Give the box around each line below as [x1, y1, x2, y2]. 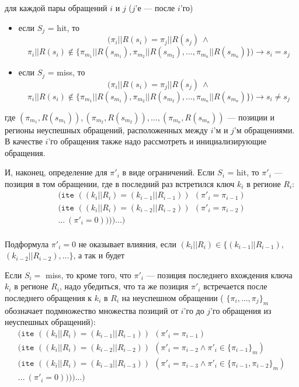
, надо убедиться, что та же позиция [60, 280, 189, 292]
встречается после [203, 280, 267, 292]
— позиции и [227, 110, 275, 123]
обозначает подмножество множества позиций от [5, 304, 179, 316]
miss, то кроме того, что [45, 268, 131, 281]
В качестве [5, 135, 43, 147]
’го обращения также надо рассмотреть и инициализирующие [48, 135, 267, 147]
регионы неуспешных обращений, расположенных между [5, 123, 208, 136]
